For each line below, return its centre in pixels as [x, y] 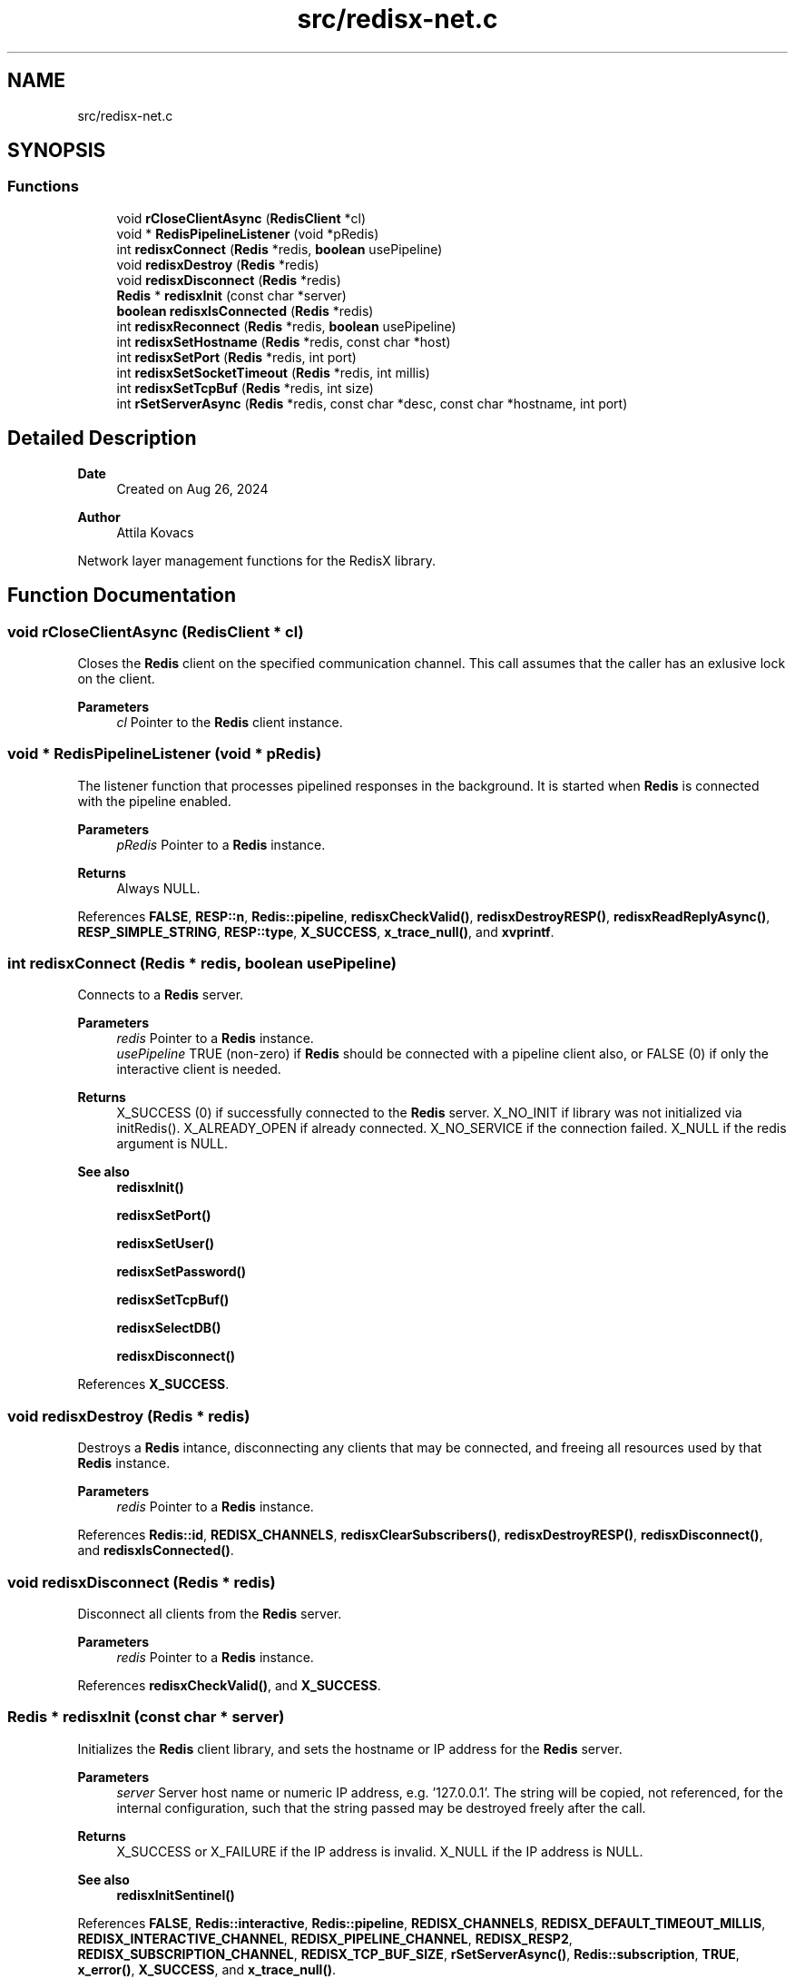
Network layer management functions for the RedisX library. [256, 560]
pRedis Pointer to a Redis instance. [221, 844]
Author [99, 517]
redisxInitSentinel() [176, 1895]
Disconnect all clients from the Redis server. [210, 1613]
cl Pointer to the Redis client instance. [230, 722]
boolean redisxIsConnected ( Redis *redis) [245, 310]
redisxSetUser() [165, 1244]
